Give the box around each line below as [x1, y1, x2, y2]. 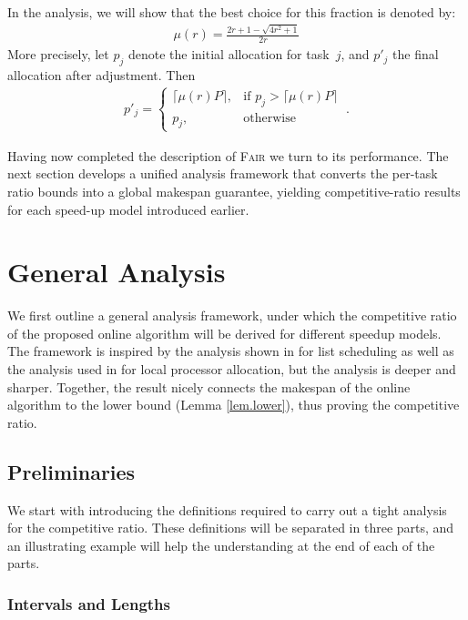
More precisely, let [7, 45, 109, 64]
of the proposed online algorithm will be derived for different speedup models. [7, 323, 442, 342]
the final [392, 45, 439, 64]
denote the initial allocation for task [127, 45, 330, 64]
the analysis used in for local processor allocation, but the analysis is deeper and [7, 360, 456, 379]
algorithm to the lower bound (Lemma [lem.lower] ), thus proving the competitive [7, 395, 460, 414]
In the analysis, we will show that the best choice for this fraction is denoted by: [7, 3, 456, 21]
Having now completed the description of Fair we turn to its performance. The [7, 146, 449, 165]
